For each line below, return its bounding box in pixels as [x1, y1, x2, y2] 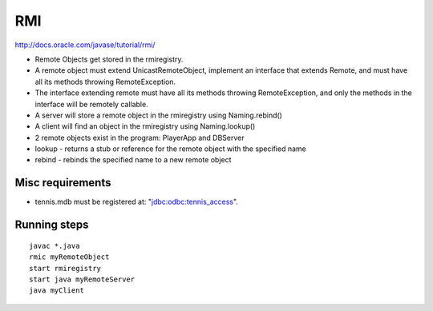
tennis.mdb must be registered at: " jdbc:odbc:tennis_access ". [34, 197, 238, 207]
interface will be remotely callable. [34, 99, 148, 109]
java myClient [29, 286, 84, 295]
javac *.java [29, 241, 80, 250]
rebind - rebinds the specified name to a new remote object [34, 155, 232, 165]
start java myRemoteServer [29, 274, 136, 284]
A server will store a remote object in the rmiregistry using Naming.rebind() [34, 110, 282, 120]
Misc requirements [14, 176, 111, 189]
